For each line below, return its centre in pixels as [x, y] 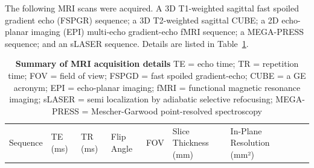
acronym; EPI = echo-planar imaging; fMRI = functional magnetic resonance [157, 87]
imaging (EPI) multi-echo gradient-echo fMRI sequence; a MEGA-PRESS [168, 32]
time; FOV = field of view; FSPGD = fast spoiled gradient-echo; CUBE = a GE [157, 75]
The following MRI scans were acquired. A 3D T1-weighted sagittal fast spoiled [152, 8]
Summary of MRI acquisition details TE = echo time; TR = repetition [157, 64]
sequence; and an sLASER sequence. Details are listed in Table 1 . [127, 43]
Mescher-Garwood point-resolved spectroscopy [177, 110]
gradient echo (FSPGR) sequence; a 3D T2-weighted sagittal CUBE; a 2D [142, 20]
